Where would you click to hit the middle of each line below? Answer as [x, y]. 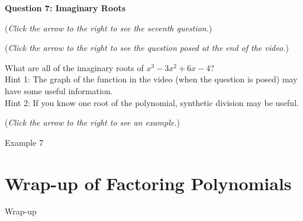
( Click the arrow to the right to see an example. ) [92, 122]
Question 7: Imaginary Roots [65, 8]
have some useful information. [59, 90]
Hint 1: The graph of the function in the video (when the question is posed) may [151, 79]
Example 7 [24, 142]
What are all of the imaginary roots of [74, 67]
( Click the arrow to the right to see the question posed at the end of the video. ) [147, 48]
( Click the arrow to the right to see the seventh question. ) [109, 28]
